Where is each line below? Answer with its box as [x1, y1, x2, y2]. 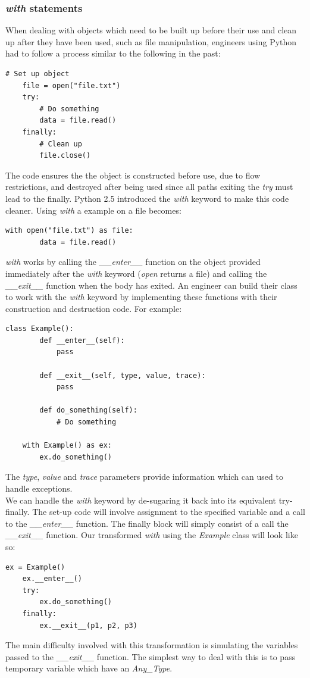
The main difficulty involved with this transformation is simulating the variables [5, 639, 298, 651]
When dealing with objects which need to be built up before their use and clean [5, 24, 297, 36]
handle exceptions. [5, 482, 73, 494]
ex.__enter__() [22, 574, 82, 583]
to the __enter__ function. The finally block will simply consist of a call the [5, 517, 289, 529]
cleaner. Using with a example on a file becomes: [5, 204, 181, 216]
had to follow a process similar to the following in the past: [5, 47, 221, 60]
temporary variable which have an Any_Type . [5, 662, 173, 674]
